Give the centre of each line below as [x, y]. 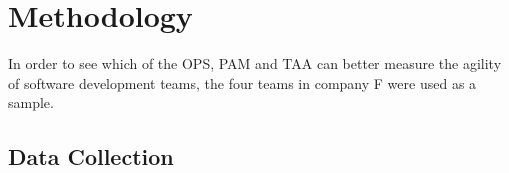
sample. [31, 102]
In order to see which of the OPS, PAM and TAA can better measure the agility [255, 63]
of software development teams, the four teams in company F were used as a [242, 82]
